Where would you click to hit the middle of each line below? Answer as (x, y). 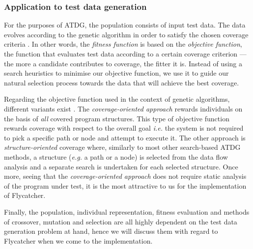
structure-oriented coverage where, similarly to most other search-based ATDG (122, 147)
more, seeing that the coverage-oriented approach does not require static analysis (125, 176)
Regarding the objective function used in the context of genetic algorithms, (117, 99)
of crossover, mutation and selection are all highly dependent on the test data (121, 221)
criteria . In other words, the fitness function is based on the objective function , (123, 44)
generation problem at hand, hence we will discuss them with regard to (111, 231)
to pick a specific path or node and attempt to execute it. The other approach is (125, 137)
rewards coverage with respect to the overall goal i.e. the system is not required (124, 128)
